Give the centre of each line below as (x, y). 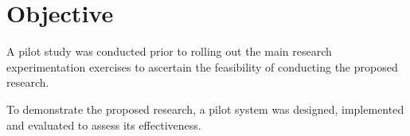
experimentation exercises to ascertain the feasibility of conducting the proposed (202, 66)
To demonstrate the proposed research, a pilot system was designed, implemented (205, 109)
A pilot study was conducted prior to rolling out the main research (169, 51)
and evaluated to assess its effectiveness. (104, 124)
